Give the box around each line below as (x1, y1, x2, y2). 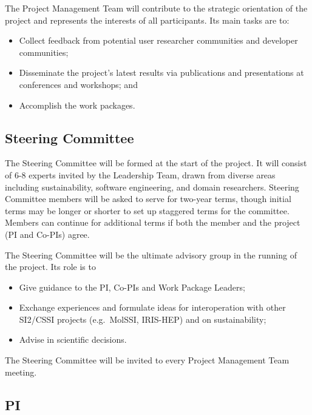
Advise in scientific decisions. (19, 333, 127, 346)
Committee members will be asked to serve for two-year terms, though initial (5, 192, 291, 205)
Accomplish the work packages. (19, 98, 135, 111)
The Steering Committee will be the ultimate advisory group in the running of (5, 248, 297, 261)
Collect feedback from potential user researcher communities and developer (19, 34, 298, 47)
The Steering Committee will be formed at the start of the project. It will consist (5, 157, 307, 169)
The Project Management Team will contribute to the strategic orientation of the (5, 2, 308, 14)
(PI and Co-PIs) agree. (5, 228, 90, 240)
